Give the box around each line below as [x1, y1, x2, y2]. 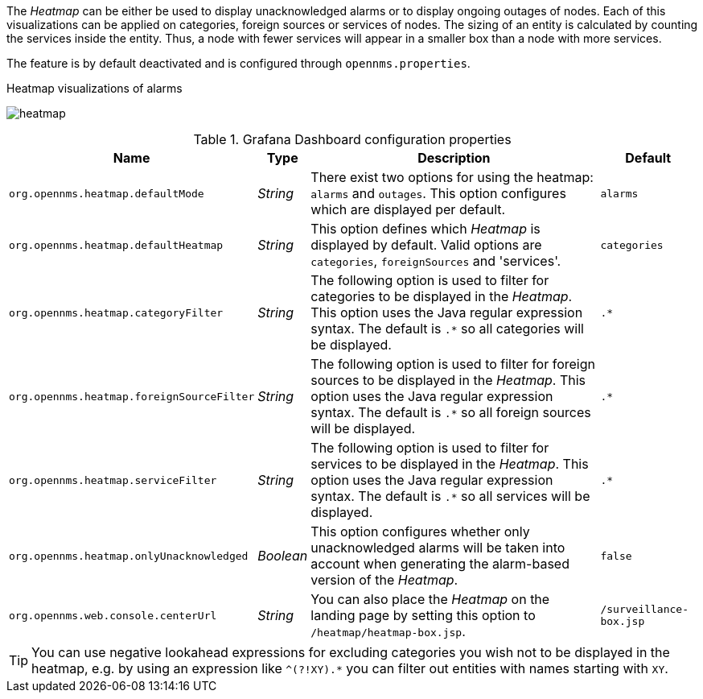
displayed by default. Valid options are [310, 237, 542, 253]
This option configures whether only [310, 523, 530, 540]
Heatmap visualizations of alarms [6, 81, 183, 95]
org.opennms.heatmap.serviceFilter [9, 474, 217, 486]
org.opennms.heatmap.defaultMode [9, 187, 204, 200]
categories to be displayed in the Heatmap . [310, 288, 573, 304]
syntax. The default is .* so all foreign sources [310, 404, 591, 420]
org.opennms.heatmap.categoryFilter [9, 306, 224, 319]
